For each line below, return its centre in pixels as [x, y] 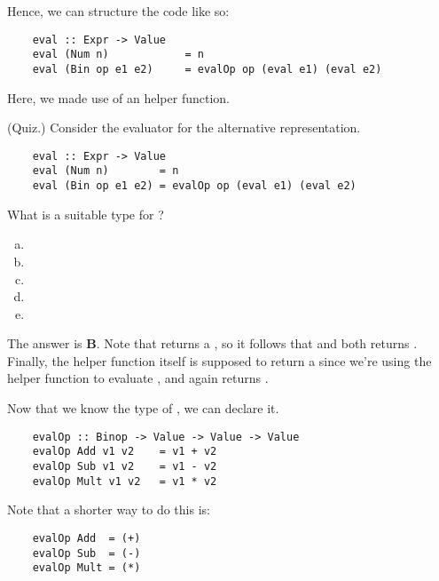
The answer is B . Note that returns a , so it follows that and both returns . [212, 343]
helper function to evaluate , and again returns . [138, 378]
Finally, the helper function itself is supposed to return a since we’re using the [219, 360]
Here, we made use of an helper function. [118, 97]
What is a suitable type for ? [86, 214]
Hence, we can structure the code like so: [118, 11]
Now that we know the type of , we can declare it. [143, 408]
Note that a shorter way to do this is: [109, 509]
